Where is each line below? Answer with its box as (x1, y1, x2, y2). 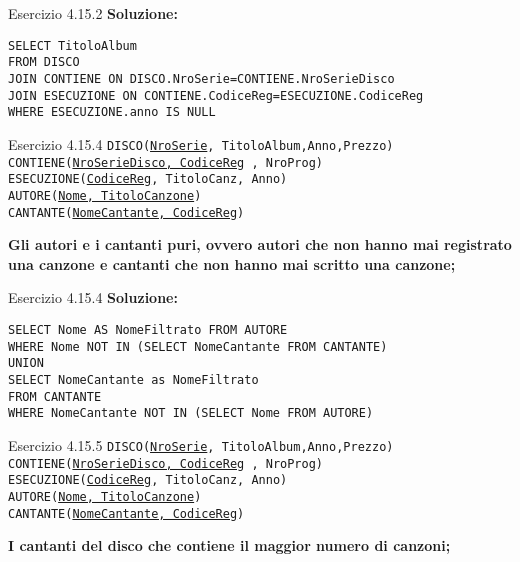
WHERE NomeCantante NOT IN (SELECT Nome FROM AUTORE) (8, 406, 374, 421)
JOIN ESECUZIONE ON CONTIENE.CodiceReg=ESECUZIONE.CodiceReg (8, 88, 424, 103)
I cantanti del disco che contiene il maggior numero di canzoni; (8, 535, 451, 556)
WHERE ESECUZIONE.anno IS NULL (8, 105, 216, 120)
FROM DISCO (8, 55, 80, 70)
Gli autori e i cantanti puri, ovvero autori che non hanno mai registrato (8, 234, 512, 255)
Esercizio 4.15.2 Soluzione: (8, 3, 178, 23)
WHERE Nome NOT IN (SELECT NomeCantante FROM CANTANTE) (8, 339, 388, 354)
